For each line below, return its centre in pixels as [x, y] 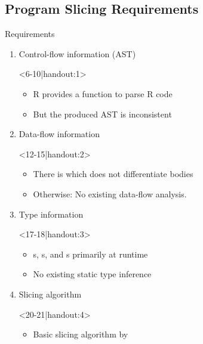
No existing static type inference [92, 274]
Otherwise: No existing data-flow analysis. [110, 193]
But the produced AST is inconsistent [102, 114]
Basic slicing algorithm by [81, 334]
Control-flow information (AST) [77, 53]
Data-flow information [59, 134]
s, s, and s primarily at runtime [90, 254]
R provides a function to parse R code [103, 93]
